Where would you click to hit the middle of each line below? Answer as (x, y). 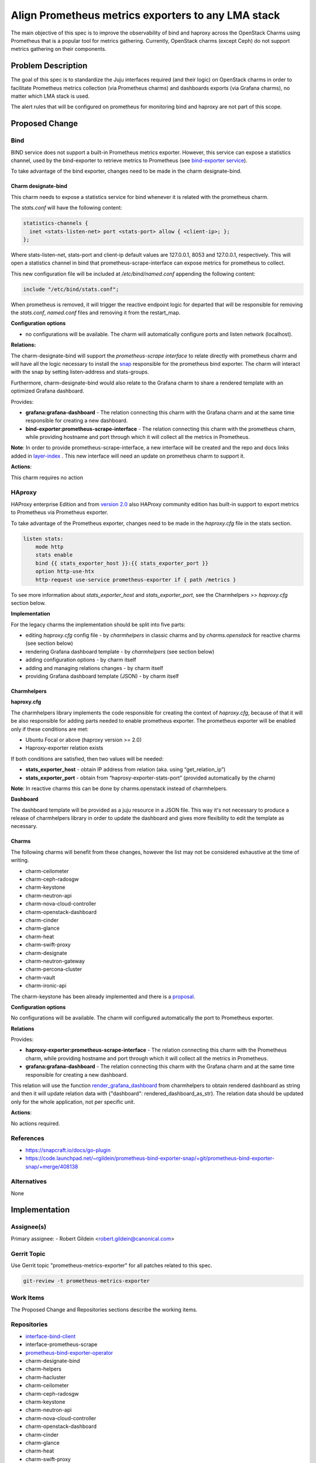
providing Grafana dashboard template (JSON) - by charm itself (102, 676)
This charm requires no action (47, 478)
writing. (20, 860)
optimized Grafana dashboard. (47, 391)
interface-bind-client (51, 1336)
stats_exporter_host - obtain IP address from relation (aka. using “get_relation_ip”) (126, 770)
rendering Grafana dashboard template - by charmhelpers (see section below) (120, 651)
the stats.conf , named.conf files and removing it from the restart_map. (96, 312)
